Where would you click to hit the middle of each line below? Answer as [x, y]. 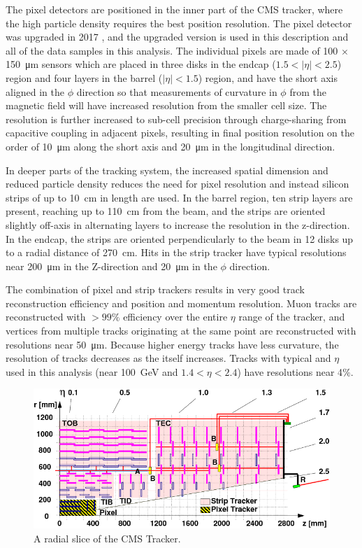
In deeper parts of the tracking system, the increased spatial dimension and [167, 170]
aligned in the [35, 91]
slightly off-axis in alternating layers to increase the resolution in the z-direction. [178, 224]
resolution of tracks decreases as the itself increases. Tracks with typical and [168, 358]
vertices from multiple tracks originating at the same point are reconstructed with [181, 331]
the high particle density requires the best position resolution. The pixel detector [179, 23]
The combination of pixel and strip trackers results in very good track [155, 289]
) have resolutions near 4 [290, 371]
